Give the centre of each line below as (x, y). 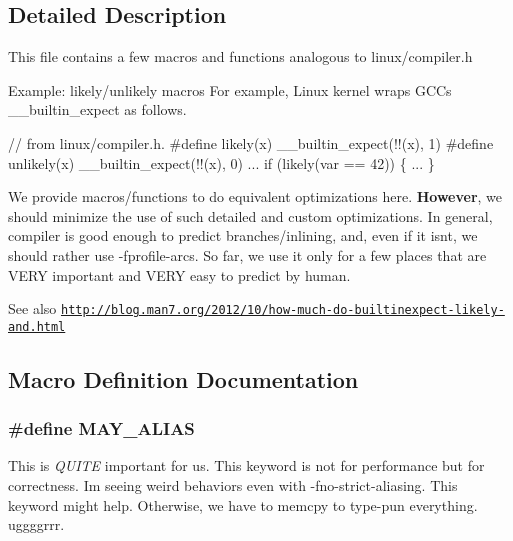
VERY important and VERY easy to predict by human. (179, 274)
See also (32, 308)
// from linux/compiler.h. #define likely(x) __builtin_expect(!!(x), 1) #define (251, 142)
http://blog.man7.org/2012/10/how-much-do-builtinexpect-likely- (282, 310)
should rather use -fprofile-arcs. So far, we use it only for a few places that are (247, 254)
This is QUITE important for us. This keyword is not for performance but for (246, 465)
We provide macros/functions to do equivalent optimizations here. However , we (255, 196)
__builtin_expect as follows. (97, 109)
